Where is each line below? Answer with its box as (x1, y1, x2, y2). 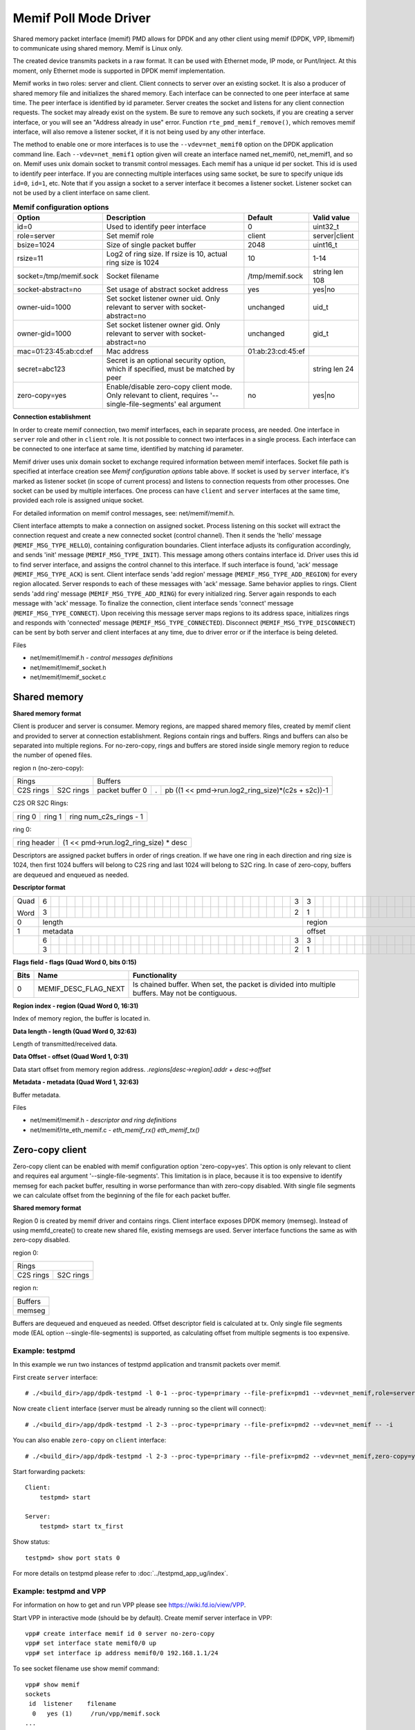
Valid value (312, 213, 351, 223)
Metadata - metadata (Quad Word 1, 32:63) (12, 1078, 139, 1086)
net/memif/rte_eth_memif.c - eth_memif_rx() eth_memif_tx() (30, 1125, 200, 1134)
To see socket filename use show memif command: (12, 1664, 160, 1673)
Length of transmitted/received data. (12, 1040, 118, 1048)
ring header (17, 837, 55, 847)
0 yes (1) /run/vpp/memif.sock (32, 1709, 160, 1718)
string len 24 (312, 364, 354, 374)
